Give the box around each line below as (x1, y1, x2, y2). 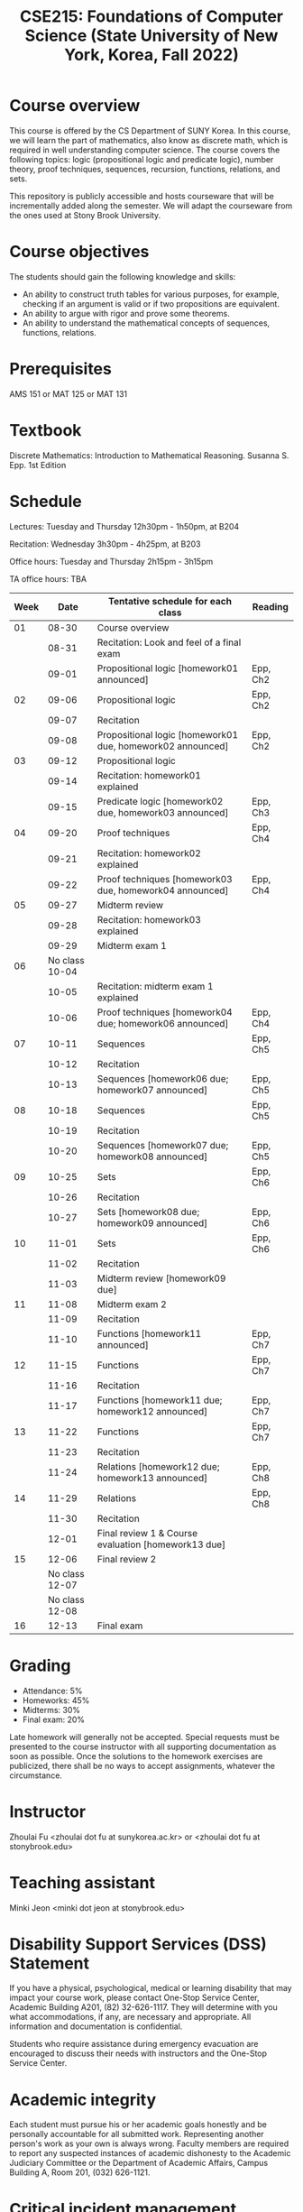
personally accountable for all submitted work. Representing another (9, 2129, 264, 2140)
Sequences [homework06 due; (96, 1072, 229, 1084)
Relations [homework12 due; (96, 1460, 220, 1472)
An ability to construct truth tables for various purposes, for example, (22, 289, 280, 300)
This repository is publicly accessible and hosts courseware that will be (9, 190, 275, 201)
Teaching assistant (9, 1872, 156, 1893)
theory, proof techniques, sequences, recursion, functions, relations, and (9, 163, 280, 174)
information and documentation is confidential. (9, 2021, 183, 2032)
